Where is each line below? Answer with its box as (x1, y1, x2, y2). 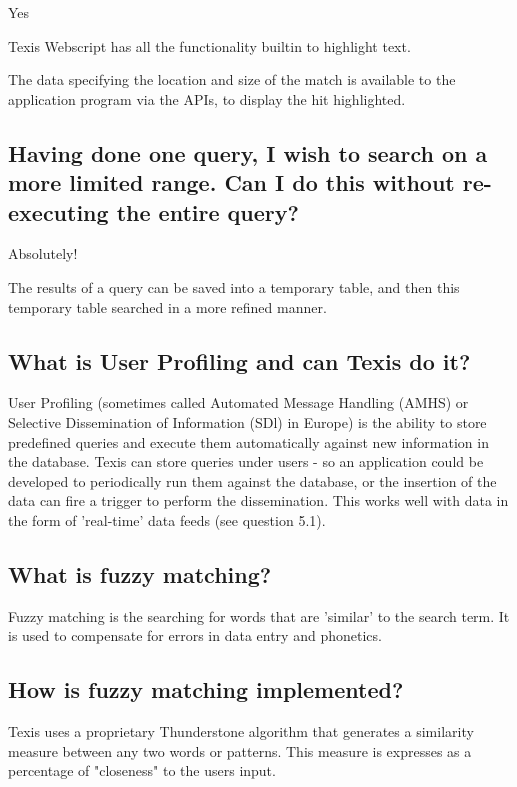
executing (8, 196, 109, 227)
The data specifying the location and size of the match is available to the (8, 69, 456, 90)
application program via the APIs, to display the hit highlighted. (8, 88, 406, 109)
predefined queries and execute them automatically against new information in (8, 431, 489, 452)
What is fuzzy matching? (8, 558, 272, 589)
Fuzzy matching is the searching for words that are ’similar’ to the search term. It (8, 605, 510, 626)
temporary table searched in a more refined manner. (8, 296, 327, 317)
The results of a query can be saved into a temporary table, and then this (8, 276, 460, 297)
